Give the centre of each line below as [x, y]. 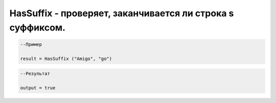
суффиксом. [38, 27]
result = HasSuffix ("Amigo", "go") [66, 59]
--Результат [35, 74]
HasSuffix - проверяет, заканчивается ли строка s [122, 13]
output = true [38, 88]
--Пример [31, 44]
